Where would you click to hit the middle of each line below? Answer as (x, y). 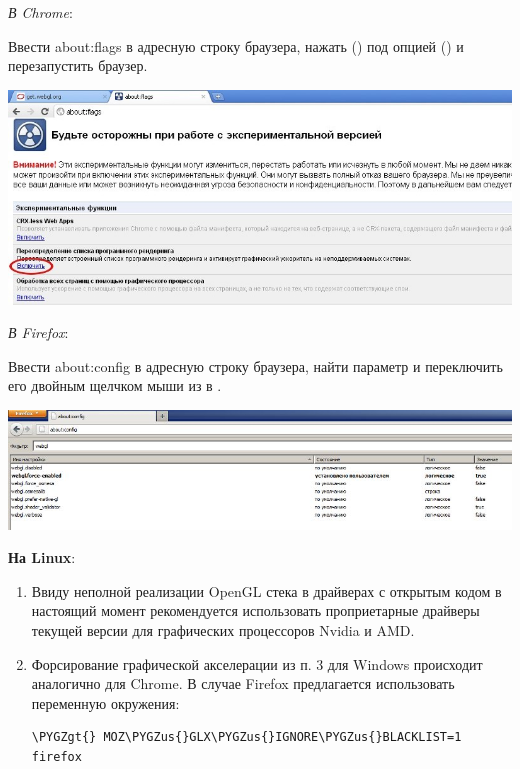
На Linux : (42, 557)
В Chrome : (40, 12)
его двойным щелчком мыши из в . (115, 385)
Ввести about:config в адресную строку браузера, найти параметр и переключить (255, 365)
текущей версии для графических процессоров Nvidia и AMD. (223, 630)
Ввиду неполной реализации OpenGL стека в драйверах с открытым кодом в (266, 590)
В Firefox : (38, 332)
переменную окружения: (105, 702)
